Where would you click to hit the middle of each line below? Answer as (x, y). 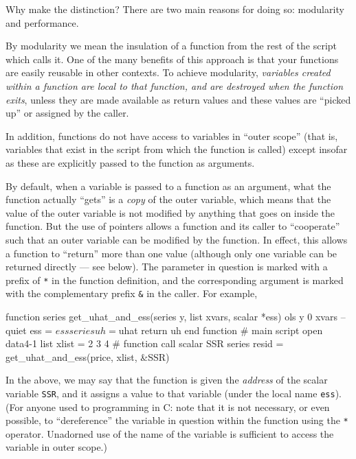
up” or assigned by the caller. (67, 113)
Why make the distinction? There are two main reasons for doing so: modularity (175, 9)
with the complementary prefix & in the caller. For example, (132, 293)
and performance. (42, 22)
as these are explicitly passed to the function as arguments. (130, 162)
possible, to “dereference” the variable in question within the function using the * (177, 420)
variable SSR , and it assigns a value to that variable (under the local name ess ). (174, 393)
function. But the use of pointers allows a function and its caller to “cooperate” (173, 226)
